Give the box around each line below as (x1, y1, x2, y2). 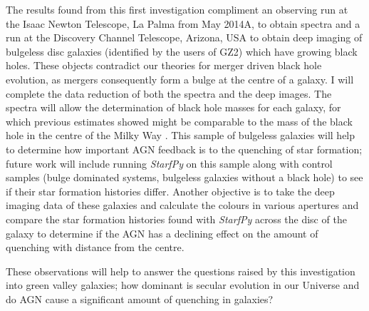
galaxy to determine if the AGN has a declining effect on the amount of (6, 225, 318, 240)
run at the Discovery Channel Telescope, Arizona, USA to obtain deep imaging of (6, 30, 363, 45)
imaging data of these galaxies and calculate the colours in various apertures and (6, 198, 359, 213)
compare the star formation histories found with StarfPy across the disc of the (6, 211, 347, 226)
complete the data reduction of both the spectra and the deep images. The (6, 86, 332, 101)
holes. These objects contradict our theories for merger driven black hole (6, 58, 322, 73)
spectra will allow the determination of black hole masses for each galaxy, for (6, 100, 341, 115)
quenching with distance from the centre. (6, 240, 184, 255)
